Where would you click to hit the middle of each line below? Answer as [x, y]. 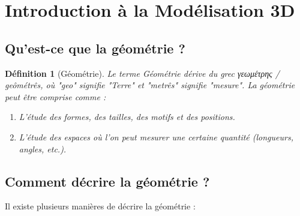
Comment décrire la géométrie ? [107, 181]
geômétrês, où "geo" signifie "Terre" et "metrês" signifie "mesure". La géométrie [150, 85]
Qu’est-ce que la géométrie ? [95, 48]
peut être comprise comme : [55, 96]
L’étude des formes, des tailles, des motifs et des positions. [127, 117]
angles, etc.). [43, 148]
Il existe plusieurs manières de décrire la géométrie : [100, 206]
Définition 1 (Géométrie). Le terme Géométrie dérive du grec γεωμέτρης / [142, 73]
